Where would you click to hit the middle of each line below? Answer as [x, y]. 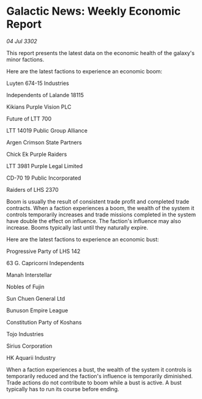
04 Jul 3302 [22, 41]
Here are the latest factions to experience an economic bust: [83, 239]
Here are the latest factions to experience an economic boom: [84, 71]
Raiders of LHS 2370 [33, 189]
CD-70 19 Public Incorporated [44, 178]
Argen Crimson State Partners [44, 142]
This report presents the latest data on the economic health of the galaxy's [100, 53]
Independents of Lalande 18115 [45, 95]
